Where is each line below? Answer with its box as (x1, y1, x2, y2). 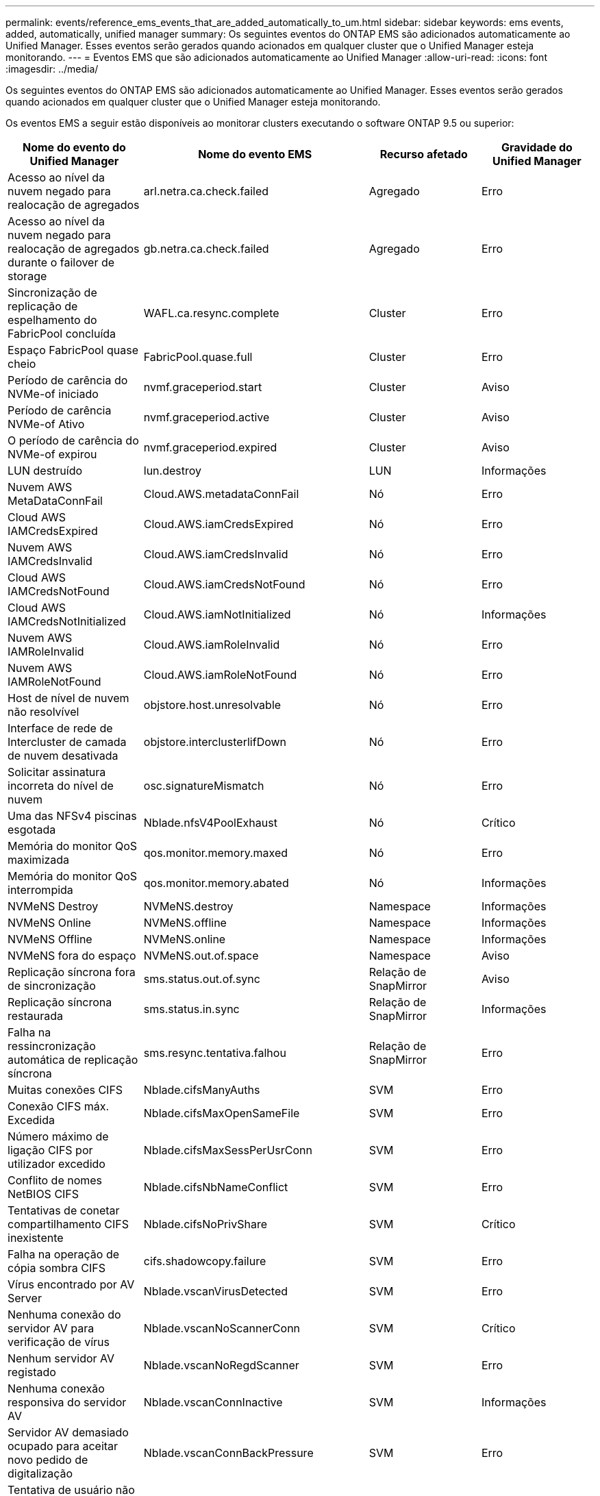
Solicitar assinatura (8, 765, 106, 779)
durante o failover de (8, 255, 115, 269)
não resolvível (8, 705, 79, 719)
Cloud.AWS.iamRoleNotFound (143, 668, 297, 682)
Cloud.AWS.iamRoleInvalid (143, 638, 280, 651)
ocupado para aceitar (8, 1439, 118, 1453)
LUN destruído (8, 464, 83, 477)
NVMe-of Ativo (8, 417, 85, 431)
